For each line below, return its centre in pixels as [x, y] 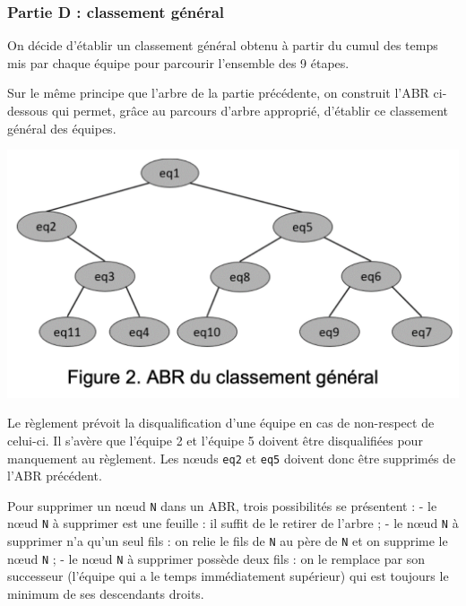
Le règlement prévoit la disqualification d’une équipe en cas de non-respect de [221, 423]
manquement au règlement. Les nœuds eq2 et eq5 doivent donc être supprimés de [232, 458]
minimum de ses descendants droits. [106, 594]
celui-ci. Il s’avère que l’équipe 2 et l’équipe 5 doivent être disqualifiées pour [215, 440]
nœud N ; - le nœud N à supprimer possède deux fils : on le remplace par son [216, 558]
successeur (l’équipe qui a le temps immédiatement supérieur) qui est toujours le [228, 576]
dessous [28, 110]
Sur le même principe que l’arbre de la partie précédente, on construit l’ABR [218, 93]
